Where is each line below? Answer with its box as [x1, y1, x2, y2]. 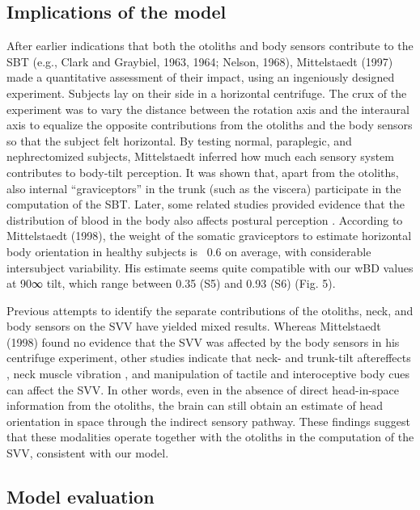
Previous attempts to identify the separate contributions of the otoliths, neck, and [6, 301, 414, 318]
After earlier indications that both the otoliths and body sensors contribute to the [6, 37, 414, 54]
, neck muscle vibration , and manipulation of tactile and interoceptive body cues [6, 365, 410, 382]
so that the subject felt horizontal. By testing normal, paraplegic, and [6, 132, 352, 149]
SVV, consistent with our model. [6, 445, 169, 462]
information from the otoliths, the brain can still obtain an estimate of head [6, 397, 384, 414]
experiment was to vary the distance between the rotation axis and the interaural [6, 100, 409, 117]
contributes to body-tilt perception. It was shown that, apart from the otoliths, [6, 163, 399, 180]
